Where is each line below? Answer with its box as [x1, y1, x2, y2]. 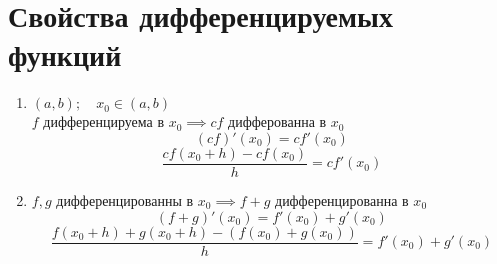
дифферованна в [228, 111, 327, 132]
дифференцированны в [56, 189, 194, 210]
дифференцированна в [275, 189, 409, 210]
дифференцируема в [43, 111, 165, 132]
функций [8, 34, 122, 75]
